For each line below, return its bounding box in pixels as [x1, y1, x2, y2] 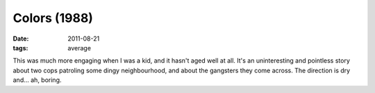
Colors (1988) [12, 10, 94, 25]
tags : [12, 43, 28, 52]
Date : [12, 34, 29, 43]
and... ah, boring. [12, 76, 62, 84]
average [67, 43, 92, 52]
